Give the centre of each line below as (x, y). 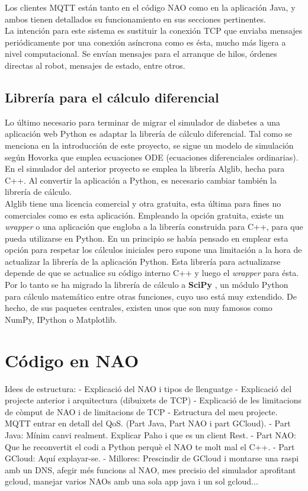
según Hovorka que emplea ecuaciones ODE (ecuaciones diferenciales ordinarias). (152, 157)
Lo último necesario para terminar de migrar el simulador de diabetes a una (143, 122)
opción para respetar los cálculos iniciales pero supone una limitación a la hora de (153, 250)
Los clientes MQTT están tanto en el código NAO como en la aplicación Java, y (150, 7)
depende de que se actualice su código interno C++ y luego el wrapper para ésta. (152, 273)
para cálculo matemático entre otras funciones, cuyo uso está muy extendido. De (151, 296)
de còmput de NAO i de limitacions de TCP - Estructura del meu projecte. (141, 411)
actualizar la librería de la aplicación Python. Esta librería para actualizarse (143, 261)
